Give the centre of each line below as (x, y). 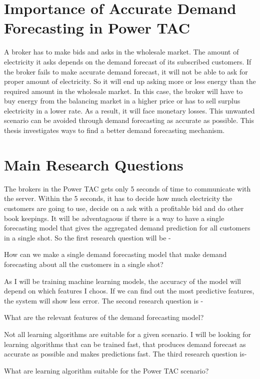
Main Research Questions (94, 164)
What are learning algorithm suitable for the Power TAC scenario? (106, 370)
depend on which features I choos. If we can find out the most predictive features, (129, 291)
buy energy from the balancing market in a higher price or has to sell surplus (122, 101)
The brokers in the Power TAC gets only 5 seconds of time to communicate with (127, 188)
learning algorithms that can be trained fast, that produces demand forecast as (125, 344)
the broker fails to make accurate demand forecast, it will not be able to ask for (126, 71)
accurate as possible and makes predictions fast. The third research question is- (125, 354)
